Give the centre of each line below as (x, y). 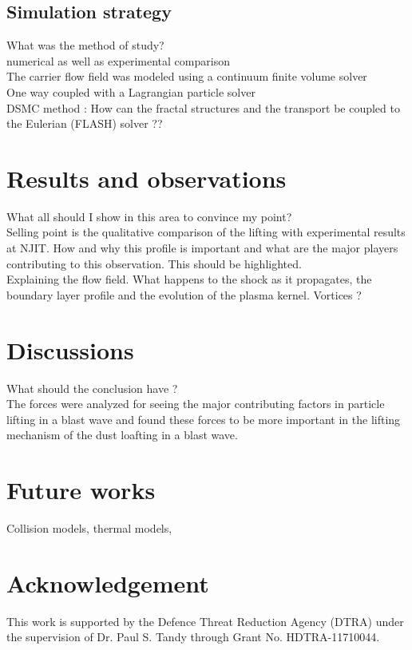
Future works (81, 490)
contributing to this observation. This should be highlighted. (154, 263)
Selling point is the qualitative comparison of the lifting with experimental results (206, 232)
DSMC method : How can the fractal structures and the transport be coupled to (203, 107)
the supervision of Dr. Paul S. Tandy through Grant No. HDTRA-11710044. (193, 637)
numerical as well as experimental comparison (118, 60)
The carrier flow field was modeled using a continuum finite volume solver (187, 76)
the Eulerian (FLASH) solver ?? (85, 123)
